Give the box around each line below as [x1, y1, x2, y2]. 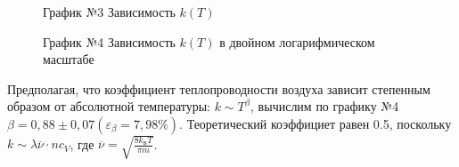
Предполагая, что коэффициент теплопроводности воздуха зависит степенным [7, 79, 430, 98]
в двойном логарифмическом [219, 32, 375, 51]
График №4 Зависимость [43, 32, 176, 51]
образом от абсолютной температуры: [7, 97, 211, 115]
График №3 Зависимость [43, 3, 176, 20]
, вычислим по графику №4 [250, 97, 399, 115]
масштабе [43, 50, 94, 68]
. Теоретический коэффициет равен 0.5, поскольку [179, 114, 452, 132]
